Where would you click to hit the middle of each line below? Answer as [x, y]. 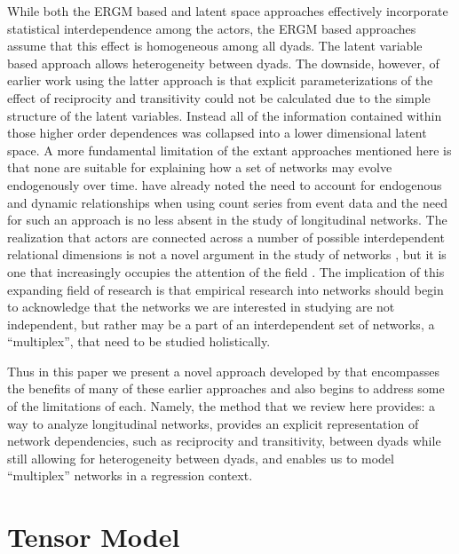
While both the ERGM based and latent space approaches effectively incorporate [228, 11]
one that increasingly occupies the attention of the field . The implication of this [226, 271]
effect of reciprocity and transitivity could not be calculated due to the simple [219, 97]
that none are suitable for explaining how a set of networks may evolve [200, 167]
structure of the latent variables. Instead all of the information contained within [225, 115]
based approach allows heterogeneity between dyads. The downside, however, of [223, 63]
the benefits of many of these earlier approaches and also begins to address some [226, 388]
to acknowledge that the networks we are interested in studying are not [201, 307]
